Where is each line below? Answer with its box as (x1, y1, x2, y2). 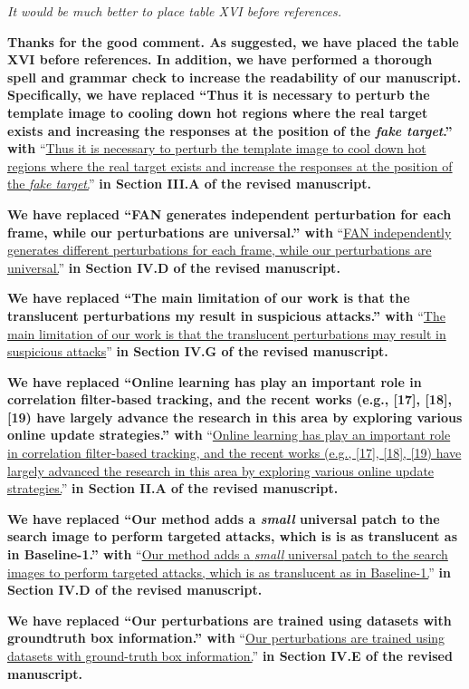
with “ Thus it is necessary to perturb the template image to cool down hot (7, 139, 426, 158)
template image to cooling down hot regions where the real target (7, 102, 428, 121)
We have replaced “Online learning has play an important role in (7, 372, 422, 391)
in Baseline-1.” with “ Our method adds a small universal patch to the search (7, 545, 448, 564)
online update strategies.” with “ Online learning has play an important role (7, 425, 451, 444)
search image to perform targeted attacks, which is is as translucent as (7, 527, 458, 546)
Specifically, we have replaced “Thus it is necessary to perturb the (7, 85, 430, 104)
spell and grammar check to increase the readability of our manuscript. (7, 67, 462, 86)
